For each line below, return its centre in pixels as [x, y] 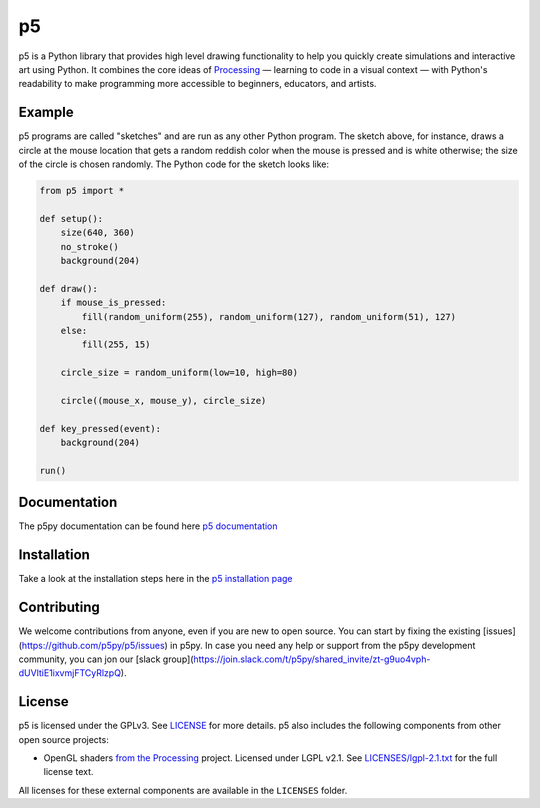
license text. [68, 772]
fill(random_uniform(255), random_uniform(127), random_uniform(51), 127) [269, 316]
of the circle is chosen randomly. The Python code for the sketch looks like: [174, 164]
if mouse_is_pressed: [113, 303]
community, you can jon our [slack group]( [106, 659]
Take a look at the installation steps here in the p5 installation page [156, 579]
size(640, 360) [97, 233]
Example [46, 112]
